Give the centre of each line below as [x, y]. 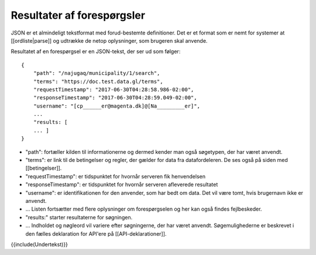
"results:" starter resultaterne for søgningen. [79, 217]
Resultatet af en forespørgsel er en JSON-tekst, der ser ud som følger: [96, 51]
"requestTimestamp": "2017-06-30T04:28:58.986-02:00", [114, 89]
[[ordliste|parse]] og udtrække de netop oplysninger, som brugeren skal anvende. [109, 40]
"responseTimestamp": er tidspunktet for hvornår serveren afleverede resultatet [122, 185]
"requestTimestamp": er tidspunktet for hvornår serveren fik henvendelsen [116, 176]
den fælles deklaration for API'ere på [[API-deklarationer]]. [96, 233]
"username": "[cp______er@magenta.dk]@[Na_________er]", [116, 106]
